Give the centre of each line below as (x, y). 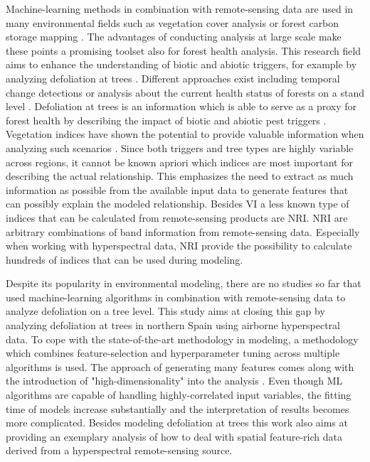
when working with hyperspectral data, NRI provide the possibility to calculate (179, 246)
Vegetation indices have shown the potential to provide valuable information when (185, 134)
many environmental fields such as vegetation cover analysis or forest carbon (173, 22)
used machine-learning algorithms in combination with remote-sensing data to (176, 297)
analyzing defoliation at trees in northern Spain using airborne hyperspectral (173, 325)
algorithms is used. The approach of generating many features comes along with (180, 366)
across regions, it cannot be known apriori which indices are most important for (179, 162)
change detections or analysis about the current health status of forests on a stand (185, 92)
